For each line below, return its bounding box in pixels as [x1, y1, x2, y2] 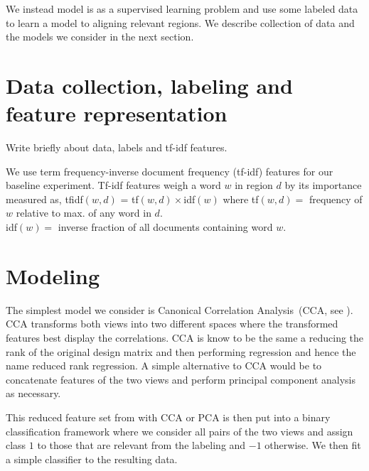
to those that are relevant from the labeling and [37, 438, 246, 453]
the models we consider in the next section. [6, 29, 194, 44]
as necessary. [6, 386, 61, 401]
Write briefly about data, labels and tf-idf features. [6, 140, 228, 155]
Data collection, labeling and [6, 70, 293, 99]
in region [235, 178, 273, 193]
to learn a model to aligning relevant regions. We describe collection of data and [6, 15, 355, 30]
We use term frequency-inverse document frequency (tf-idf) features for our [6, 163, 333, 178]
